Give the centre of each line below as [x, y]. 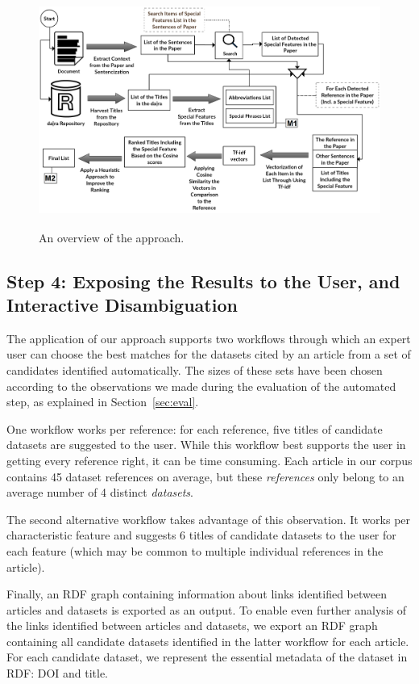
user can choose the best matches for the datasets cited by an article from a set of [209, 354]
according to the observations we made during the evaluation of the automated [201, 386]
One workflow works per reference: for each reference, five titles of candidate [195, 428]
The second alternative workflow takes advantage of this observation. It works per [209, 519]
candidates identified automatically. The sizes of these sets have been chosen [195, 369]
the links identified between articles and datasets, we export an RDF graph [192, 625]
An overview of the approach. [112, 237]
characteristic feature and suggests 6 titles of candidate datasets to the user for [201, 535]
